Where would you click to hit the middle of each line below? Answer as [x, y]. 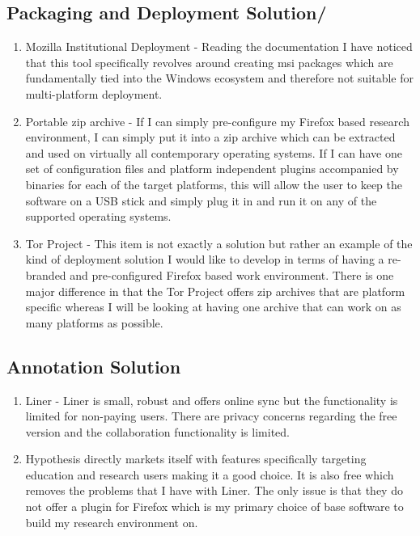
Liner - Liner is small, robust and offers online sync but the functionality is [212, 400]
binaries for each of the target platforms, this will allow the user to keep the [214, 184]
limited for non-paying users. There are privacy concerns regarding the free [211, 416]
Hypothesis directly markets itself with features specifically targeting [196, 459]
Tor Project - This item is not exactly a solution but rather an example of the [219, 243]
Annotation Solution [94, 366]
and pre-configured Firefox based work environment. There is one [232, 274]
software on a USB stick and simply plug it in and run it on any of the [201, 200]
